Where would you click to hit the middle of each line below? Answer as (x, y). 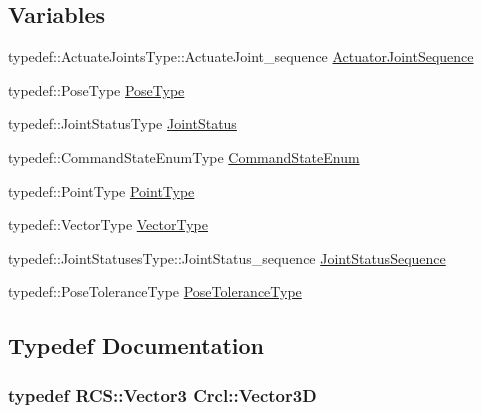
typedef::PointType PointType (101, 190)
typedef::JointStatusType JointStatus (122, 123)
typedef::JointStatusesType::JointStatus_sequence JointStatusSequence (227, 257)
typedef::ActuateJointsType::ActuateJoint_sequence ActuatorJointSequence (241, 56)
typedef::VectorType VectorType (108, 224)
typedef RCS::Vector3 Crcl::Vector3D (162, 394)
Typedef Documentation (136, 345)
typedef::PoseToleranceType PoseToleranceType (155, 291)
